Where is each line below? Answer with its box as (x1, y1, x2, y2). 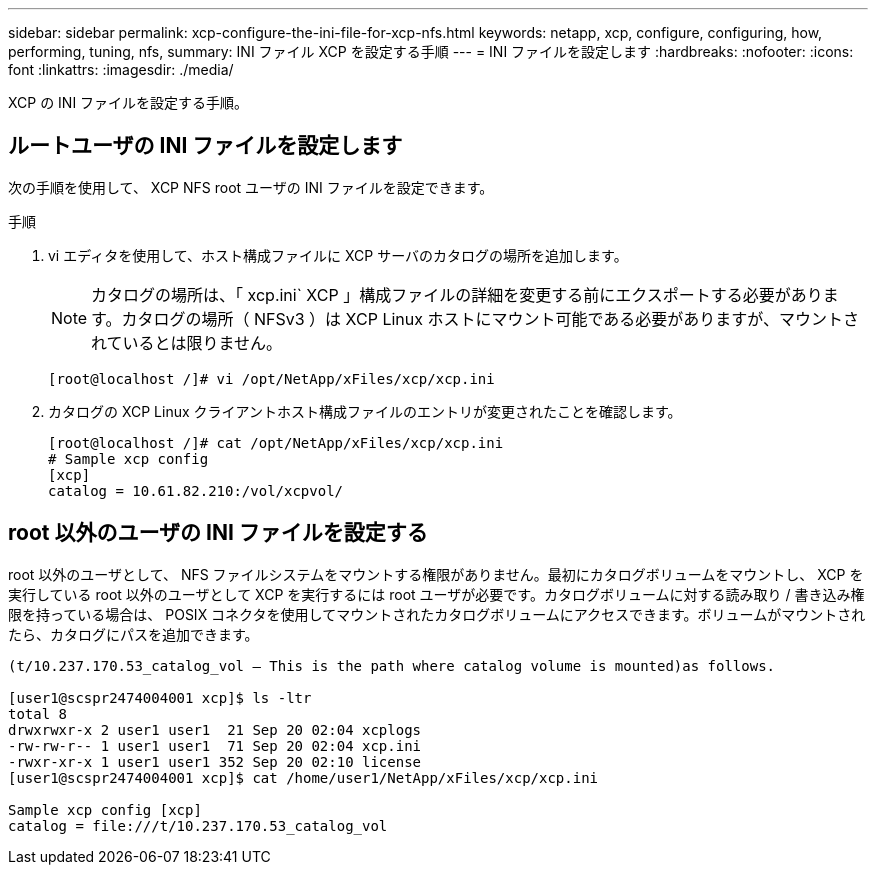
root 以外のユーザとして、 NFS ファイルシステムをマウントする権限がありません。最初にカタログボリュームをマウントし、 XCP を (8, 565, 864, 583)
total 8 (8, 705, 68, 722)
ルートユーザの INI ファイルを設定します (8, 133, 403, 159)
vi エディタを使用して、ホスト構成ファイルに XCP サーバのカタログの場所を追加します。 (48, 246, 628, 264)
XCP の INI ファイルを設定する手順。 (8, 94, 249, 111)
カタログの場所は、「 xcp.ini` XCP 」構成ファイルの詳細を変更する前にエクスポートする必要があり (91, 284, 823, 305)
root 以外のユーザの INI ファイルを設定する (8, 520, 428, 546)
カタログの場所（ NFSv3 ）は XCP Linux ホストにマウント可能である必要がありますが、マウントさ (121, 308, 859, 329)
